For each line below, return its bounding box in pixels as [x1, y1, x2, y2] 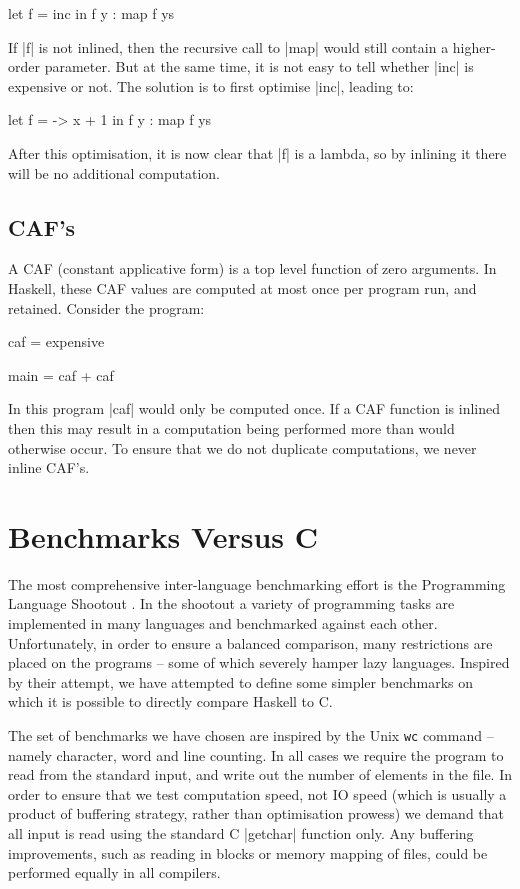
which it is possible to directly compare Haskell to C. [8, 691, 333, 712]
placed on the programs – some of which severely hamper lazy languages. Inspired [8, 652, 510, 673]
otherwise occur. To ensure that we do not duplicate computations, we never [8, 437, 477, 458]
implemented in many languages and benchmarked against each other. [8, 613, 438, 634]
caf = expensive [8, 331, 105, 352]
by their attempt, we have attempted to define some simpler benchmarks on [8, 671, 474, 692]
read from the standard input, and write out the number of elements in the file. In [8, 764, 512, 785]
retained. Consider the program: [8, 297, 205, 318]
